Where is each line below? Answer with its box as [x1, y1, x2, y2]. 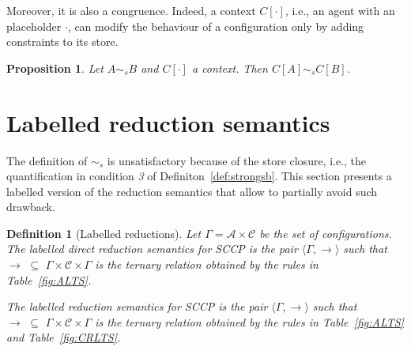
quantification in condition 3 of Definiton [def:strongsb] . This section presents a [6, 168, 392, 184]
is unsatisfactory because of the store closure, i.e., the [107, 152, 367, 168]
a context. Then [191, 59, 268, 76]
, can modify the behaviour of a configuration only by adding [67, 17, 364, 34]
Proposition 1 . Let [6, 59, 104, 76]
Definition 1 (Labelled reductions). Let [6, 225, 202, 241]
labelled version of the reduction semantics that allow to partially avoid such [6, 183, 378, 199]
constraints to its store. [6, 33, 119, 50]
